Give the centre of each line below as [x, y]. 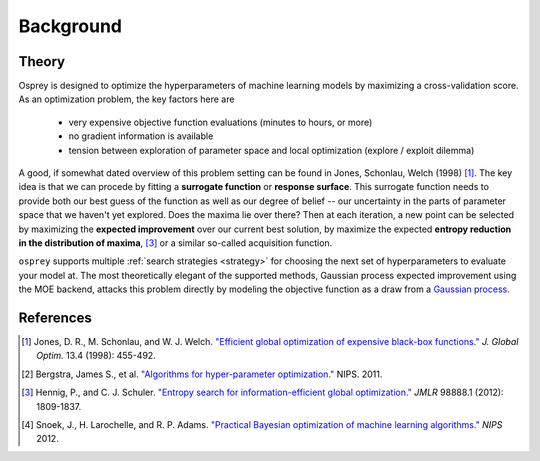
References [55, 317]
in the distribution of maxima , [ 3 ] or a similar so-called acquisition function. [175, 242]
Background [70, 26]
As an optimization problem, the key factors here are [126, 99]
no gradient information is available [141, 136]
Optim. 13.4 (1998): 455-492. [96, 356]
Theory [42, 61]
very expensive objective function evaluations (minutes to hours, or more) [220, 122]
